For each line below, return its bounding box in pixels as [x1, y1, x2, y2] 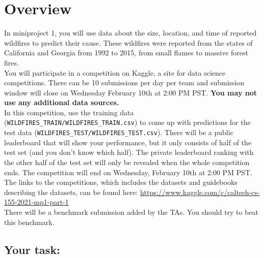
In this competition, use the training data [4, 107, 134, 117]
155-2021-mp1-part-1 [4, 197, 69, 207]
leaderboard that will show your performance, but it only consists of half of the [4, 137, 252, 147]
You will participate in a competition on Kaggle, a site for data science [4, 67, 226, 78]
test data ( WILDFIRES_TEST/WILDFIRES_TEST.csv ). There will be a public [4, 127, 233, 138]
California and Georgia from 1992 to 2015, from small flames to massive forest [4, 47, 248, 58]
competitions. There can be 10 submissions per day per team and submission [4, 77, 245, 88]
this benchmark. [4, 216, 55, 227]
